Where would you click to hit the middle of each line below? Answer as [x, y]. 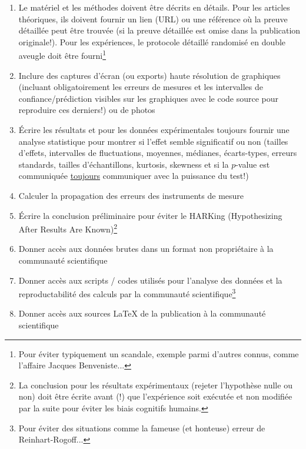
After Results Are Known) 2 [68, 228]
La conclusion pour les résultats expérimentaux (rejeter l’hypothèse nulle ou [155, 385]
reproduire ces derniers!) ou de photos [87, 110]
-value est [253, 164]
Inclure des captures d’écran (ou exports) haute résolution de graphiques [149, 75]
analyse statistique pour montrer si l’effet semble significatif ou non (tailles [153, 141]
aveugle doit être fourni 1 [62, 55]
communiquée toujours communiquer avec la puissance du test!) [134, 176]
